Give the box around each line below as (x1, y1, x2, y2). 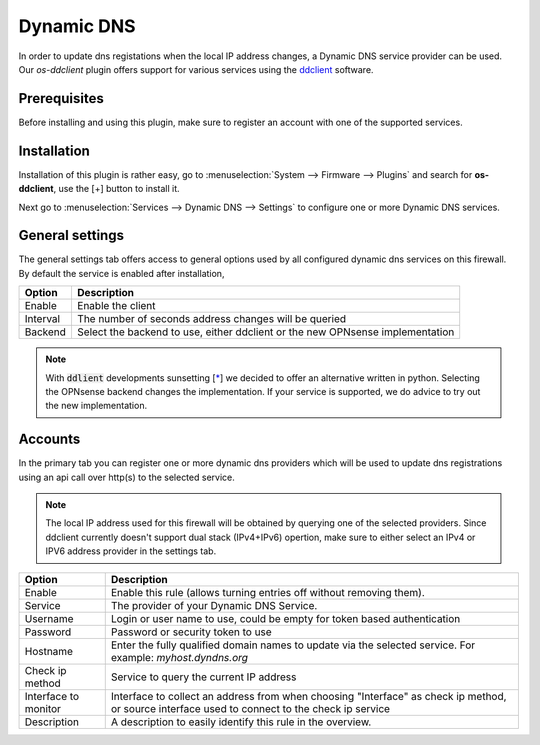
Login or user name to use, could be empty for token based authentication (110, 611, 461, 625)
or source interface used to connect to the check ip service (110, 701, 390, 715)
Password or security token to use (110, 625, 272, 639)
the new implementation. (45, 400, 148, 412)
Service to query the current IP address (110, 670, 297, 684)
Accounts (18, 431, 81, 448)
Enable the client (76, 299, 156, 313)
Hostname (24, 644, 74, 658)
